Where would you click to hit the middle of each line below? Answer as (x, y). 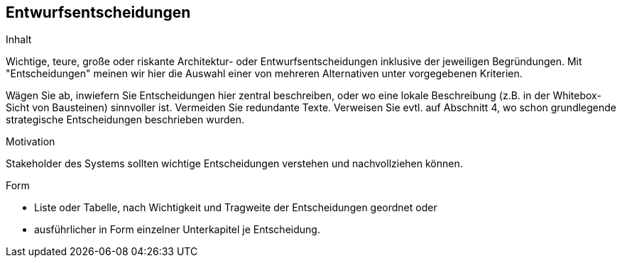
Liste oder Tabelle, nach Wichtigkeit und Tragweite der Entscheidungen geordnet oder (236, 208)
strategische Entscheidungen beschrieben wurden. (125, 120)
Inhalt (19, 40)
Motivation (31, 142)
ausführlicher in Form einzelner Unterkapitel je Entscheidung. (177, 230)
